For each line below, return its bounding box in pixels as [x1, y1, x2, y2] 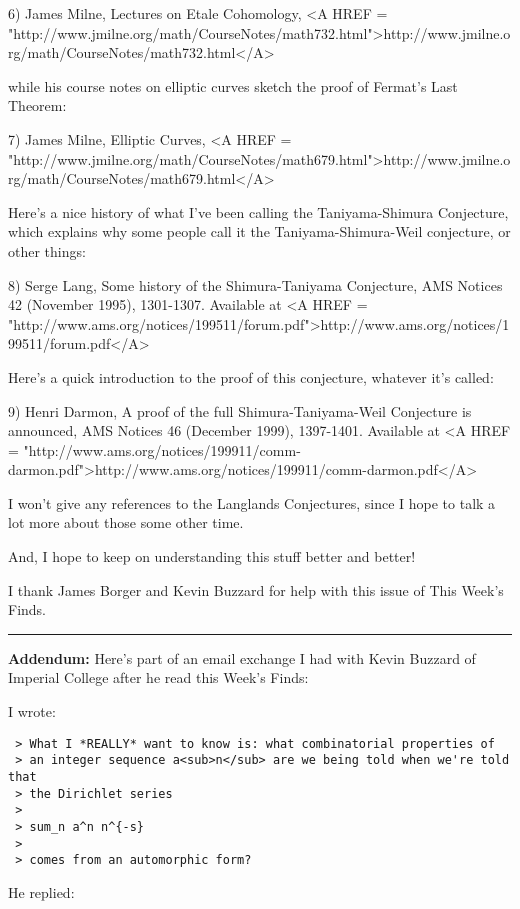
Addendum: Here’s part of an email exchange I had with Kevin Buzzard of [8, 647, 476, 668]
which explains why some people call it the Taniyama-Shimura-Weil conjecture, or [8, 221, 511, 242]
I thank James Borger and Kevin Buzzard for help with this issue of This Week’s [8, 579, 504, 600]
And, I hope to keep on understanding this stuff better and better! [8, 546, 416, 567]
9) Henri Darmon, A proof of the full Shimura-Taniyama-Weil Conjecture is [8, 400, 472, 421]
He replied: [8, 881, 75, 902]
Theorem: [8, 95, 67, 116]
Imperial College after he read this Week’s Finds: [8, 667, 309, 688]
